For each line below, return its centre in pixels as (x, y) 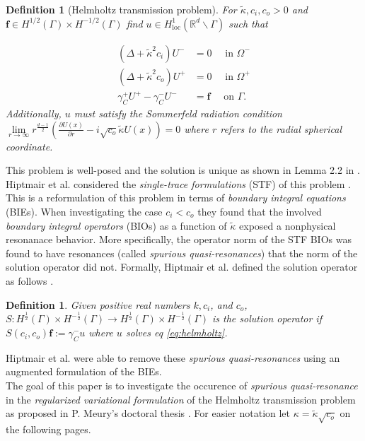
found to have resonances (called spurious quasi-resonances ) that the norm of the (182, 253)
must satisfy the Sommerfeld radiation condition (178, 113)
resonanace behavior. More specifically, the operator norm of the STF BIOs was (179, 239)
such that (248, 23)
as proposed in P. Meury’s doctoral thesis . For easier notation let (148, 413)
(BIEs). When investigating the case (84, 211)
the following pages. (48, 429)
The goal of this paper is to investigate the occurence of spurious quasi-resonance (182, 386)
